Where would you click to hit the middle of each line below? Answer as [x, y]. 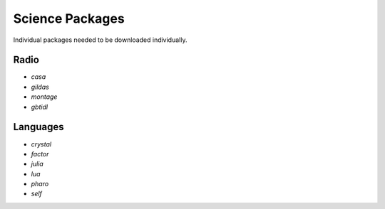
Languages [38, 127]
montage [44, 97]
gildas [40, 87]
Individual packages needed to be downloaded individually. [100, 40]
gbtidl [40, 107]
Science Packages [69, 18]
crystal [41, 144]
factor [40, 154]
